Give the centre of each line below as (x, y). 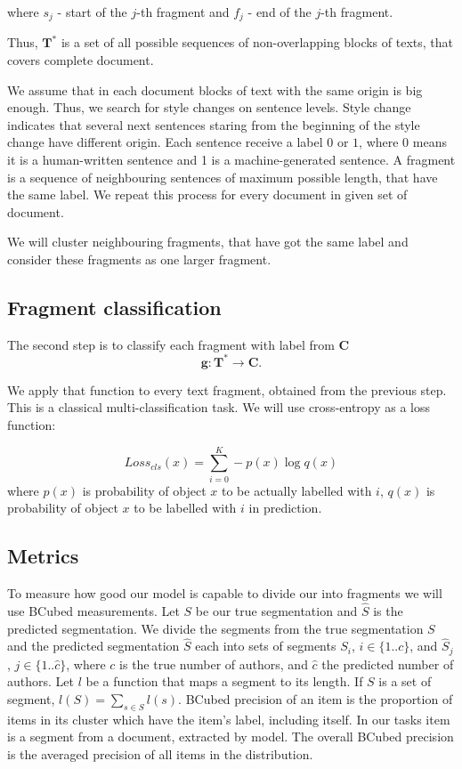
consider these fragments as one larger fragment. (139, 259)
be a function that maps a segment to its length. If (224, 681)
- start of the (92, 12)
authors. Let (41, 681)
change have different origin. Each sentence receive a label (165, 142)
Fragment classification (114, 307)
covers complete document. (81, 60)
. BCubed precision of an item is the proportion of (316, 699)
